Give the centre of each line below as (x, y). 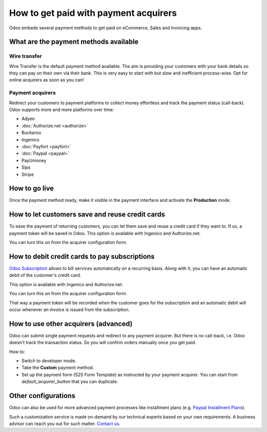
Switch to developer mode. (49, 361)
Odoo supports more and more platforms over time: (62, 110)
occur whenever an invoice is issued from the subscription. (69, 309)
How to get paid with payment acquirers (93, 13)
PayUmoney (34, 160)
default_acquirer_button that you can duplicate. (70, 381)
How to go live (31, 188)
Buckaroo (31, 133)
